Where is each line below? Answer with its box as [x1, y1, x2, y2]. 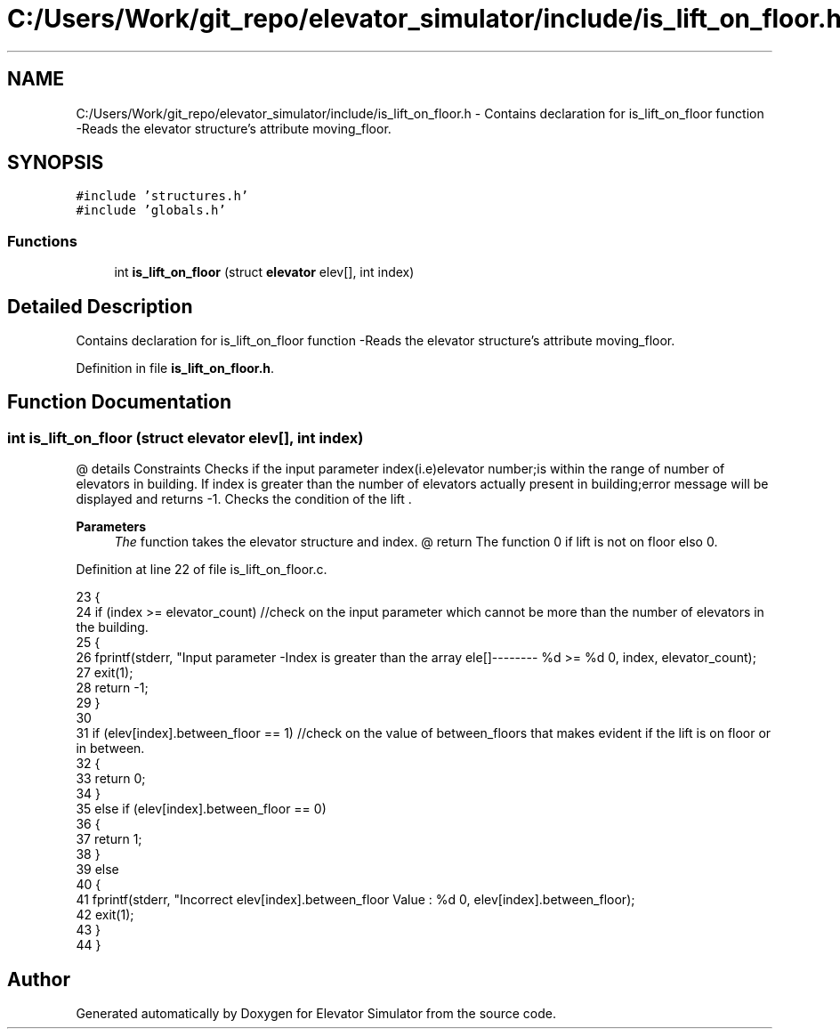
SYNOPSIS [7, 151, 104, 174]
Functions [7, 231, 77, 250]
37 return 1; [76, 831, 142, 847]
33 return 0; [76, 771, 146, 787]
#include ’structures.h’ [76, 189, 249, 204]
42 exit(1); [76, 907, 134, 923]
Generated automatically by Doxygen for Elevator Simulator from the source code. [76, 1006, 557, 1022]
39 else [76, 862, 119, 878]
